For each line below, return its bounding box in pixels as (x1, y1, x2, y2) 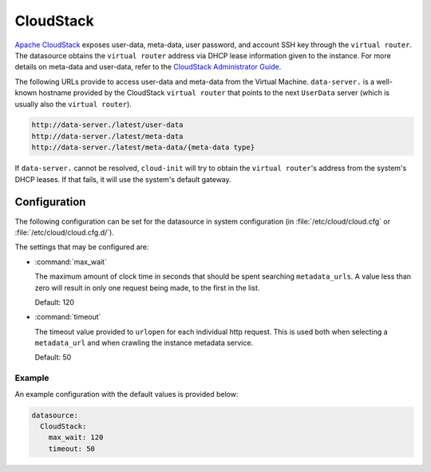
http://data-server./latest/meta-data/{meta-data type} (31, 143, 255, 152)
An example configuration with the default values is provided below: (14, 389, 239, 399)
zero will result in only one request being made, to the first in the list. (34, 283, 260, 292)
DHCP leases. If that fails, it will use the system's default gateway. (14, 174, 231, 184)
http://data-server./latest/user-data (31, 121, 184, 129)
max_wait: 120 (48, 433, 104, 442)
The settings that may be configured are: (14, 242, 149, 252)
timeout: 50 (48, 444, 96, 453)
